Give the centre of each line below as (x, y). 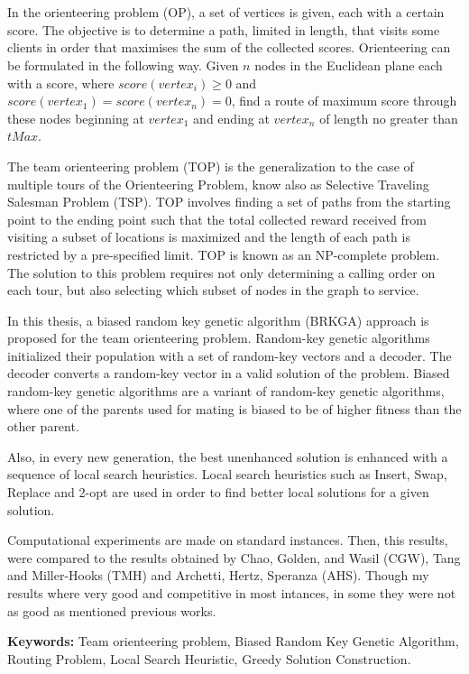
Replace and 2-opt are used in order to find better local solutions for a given (218, 492)
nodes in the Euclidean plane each (349, 65)
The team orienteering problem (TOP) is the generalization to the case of (211, 166)
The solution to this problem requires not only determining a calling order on (221, 272)
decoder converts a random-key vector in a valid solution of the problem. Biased (229, 373)
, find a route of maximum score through (344, 101)
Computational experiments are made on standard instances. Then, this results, (228, 540)
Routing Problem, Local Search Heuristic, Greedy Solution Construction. (209, 658)
